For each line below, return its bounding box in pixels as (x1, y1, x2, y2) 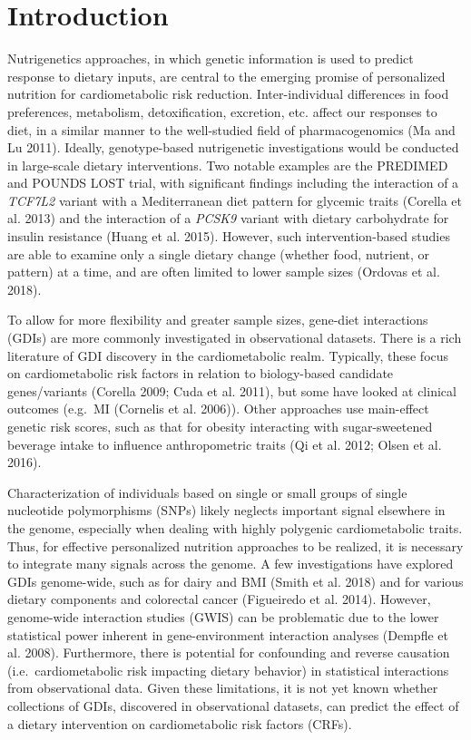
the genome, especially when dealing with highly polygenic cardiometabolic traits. (7, 518, 463, 537)
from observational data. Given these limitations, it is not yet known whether (7, 678, 438, 697)
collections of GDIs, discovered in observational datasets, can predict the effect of (7, 696, 459, 715)
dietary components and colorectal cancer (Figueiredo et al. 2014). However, (7, 589, 431, 609)
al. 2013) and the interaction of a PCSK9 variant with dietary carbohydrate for (7, 209, 449, 228)
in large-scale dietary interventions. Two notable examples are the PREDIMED (7, 155, 448, 174)
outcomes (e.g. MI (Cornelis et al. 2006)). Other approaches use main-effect (7, 399, 429, 418)
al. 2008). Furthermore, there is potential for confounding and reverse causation (7, 643, 450, 662)
